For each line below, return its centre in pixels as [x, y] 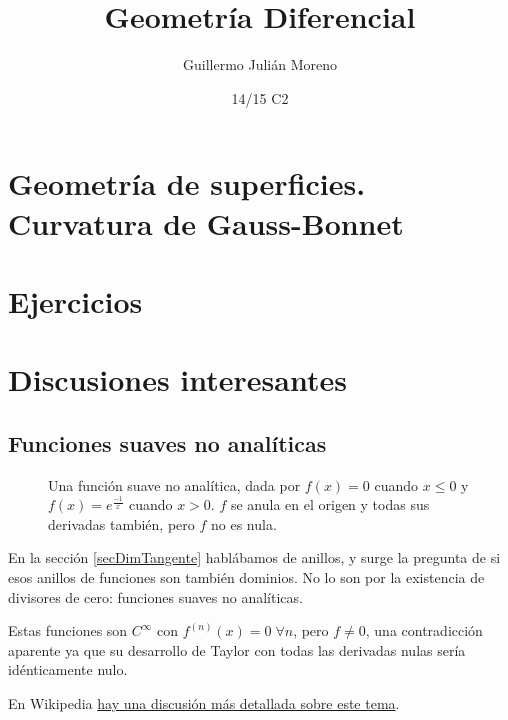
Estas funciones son [68, 630]
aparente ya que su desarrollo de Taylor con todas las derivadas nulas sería [237, 649]
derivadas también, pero [121, 523]
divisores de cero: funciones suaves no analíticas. [155, 596]
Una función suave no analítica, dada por [174, 484]
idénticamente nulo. [68, 669]
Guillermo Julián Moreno [259, 64]
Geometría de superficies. [187, 183]
